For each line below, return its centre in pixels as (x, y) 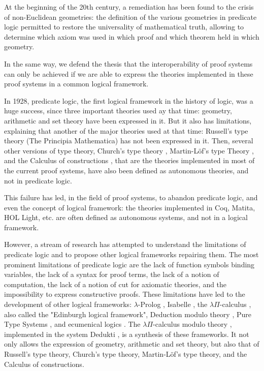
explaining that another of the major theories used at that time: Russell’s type (126, 130)
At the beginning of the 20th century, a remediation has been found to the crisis (129, 7)
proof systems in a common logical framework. (76, 84)
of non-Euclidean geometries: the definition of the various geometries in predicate (130, 17)
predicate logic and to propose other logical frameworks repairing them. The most (131, 254)
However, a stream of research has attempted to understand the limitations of (125, 244)
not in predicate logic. (38, 180)
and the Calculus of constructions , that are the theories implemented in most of (129, 160)
